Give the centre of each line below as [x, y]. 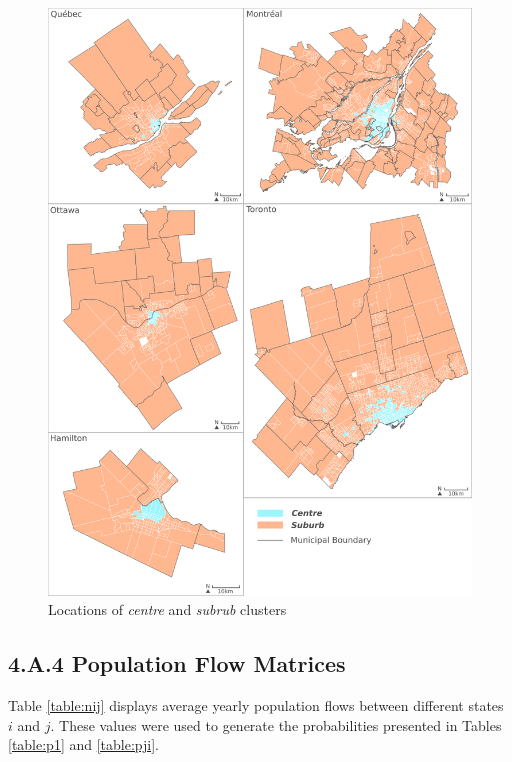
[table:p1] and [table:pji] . [83, 744]
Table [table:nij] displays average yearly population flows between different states [256, 704]
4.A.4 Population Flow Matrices [177, 663]
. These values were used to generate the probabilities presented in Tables [276, 724]
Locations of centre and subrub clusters [167, 609]
